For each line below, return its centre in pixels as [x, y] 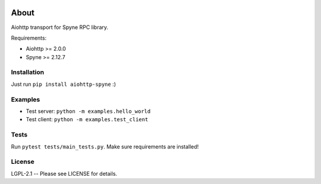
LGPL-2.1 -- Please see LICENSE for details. [64, 173]
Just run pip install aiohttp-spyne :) [63, 84]
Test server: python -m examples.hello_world [88, 111]
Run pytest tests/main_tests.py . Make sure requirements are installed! [105, 146]
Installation [28, 72]
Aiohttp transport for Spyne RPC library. [60, 27]
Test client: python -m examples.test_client [87, 120]
